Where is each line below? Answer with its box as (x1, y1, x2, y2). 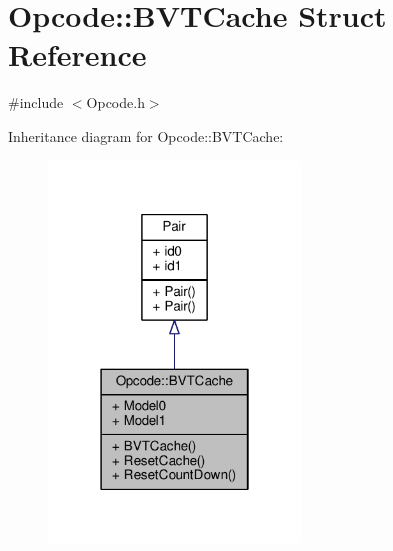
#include (8, 92, 64, 113)
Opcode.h (86, 92, 145, 113)
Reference (8, 34, 147, 75)
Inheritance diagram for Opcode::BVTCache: (8, 125, 284, 146)
